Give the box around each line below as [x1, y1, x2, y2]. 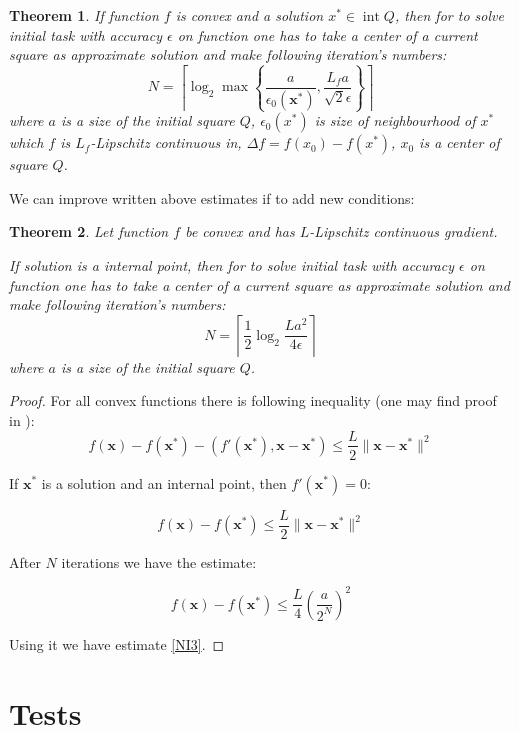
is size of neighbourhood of [314, 110, 476, 131]
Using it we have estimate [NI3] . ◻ [9, 633, 225, 654]
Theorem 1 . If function [9, 5, 159, 25]
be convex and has [185, 221, 295, 242]
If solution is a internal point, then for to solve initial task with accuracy [9, 254, 455, 275]
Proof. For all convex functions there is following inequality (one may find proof [9, 390, 497, 411]
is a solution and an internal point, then [41, 472, 287, 493]
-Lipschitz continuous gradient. [309, 221, 498, 242]
